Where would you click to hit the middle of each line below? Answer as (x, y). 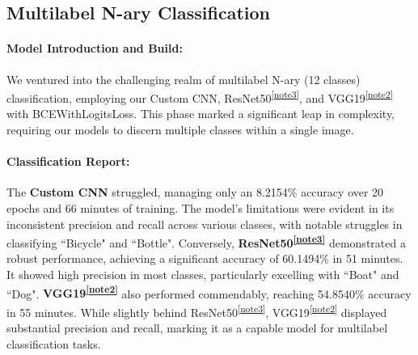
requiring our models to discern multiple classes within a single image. (180, 130)
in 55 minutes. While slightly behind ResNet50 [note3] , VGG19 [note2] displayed (197, 311)
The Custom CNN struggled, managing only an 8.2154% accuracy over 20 (195, 192)
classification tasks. (54, 343)
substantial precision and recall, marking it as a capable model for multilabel (197, 328)
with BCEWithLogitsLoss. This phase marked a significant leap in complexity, (201, 114)
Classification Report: (68, 161)
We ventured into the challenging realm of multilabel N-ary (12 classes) (184, 79)
